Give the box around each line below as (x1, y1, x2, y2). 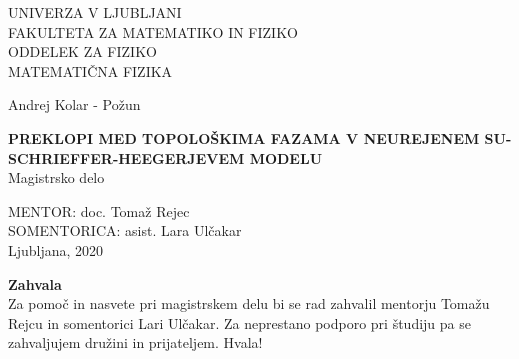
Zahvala (8, 273, 62, 294)
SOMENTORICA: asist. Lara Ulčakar (8, 220, 242, 241)
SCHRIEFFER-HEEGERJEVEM (8, 147, 245, 168)
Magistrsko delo (8, 167, 105, 188)
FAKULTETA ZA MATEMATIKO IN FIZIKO (8, 21, 298, 42)
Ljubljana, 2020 (8, 239, 104, 260)
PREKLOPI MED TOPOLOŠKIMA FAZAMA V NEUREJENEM (8, 127, 480, 148)
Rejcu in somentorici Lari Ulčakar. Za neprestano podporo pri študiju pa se (8, 312, 471, 333)
